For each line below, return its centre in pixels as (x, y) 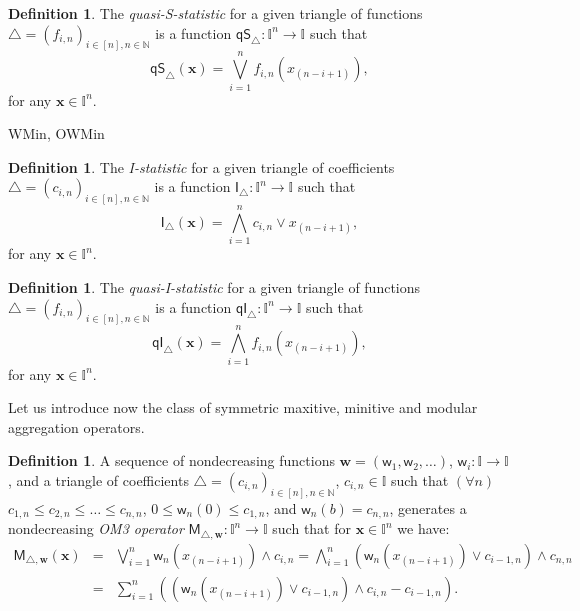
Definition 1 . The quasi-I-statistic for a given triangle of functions (214, 286)
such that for (311, 528)
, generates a (428, 507)
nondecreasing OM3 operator (96, 528)
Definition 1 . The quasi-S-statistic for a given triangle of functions (215, 13)
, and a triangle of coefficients (98, 479)
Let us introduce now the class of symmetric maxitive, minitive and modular (243, 407)
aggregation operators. (76, 426)
